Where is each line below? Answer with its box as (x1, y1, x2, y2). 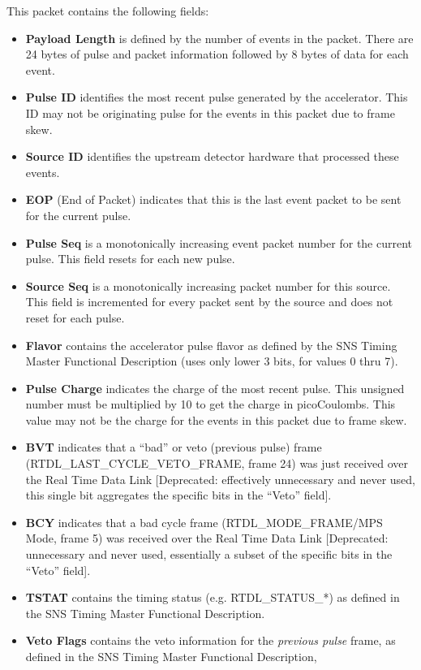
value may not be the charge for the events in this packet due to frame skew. (25, 411, 407, 428)
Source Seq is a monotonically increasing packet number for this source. (25, 277, 391, 294)
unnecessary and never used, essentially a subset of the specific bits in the (25, 546, 393, 563)
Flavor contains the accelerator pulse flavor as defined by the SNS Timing (25, 336, 397, 353)
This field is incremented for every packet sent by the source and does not (25, 293, 393, 310)
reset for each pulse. (25, 309, 125, 326)
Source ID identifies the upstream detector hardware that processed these (25, 148, 399, 165)
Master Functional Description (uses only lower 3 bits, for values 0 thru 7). (25, 352, 398, 370)
